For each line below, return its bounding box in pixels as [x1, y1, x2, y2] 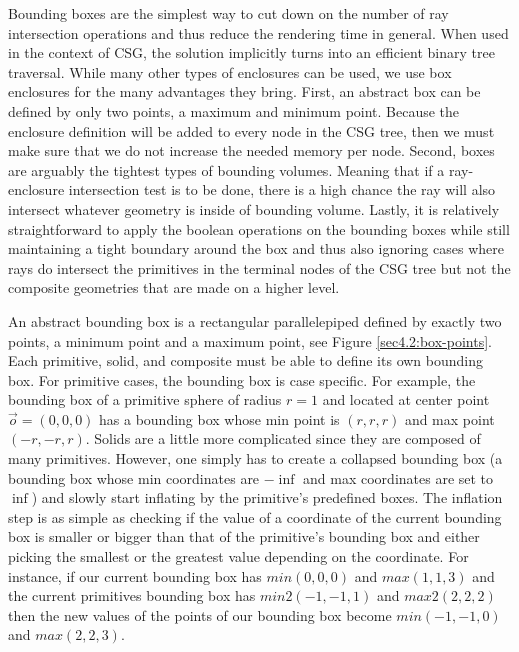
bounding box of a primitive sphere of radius [8, 389, 282, 410]
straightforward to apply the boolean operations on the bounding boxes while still [8, 218, 510, 239]
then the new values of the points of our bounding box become [8, 604, 392, 625]
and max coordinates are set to [303, 467, 494, 488]
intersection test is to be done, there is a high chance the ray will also [68, 179, 496, 200]
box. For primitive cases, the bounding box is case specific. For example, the [8, 369, 476, 390]
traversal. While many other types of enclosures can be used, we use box [8, 61, 452, 82]
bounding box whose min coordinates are [8, 467, 260, 488]
